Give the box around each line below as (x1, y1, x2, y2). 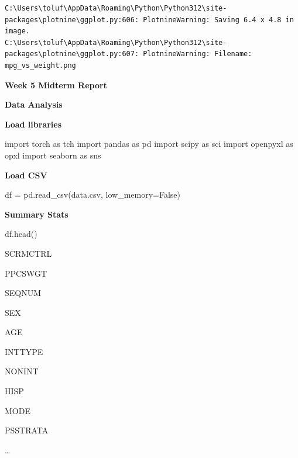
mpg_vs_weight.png (5, 61, 76, 70)
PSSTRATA (5, 424, 49, 436)
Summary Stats (5, 208, 68, 220)
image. (5, 27, 30, 36)
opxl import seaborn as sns (5, 149, 101, 161)
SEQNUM (5, 287, 42, 299)
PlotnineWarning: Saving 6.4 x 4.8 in (143, 15, 294, 24)
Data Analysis (5, 98, 63, 111)
